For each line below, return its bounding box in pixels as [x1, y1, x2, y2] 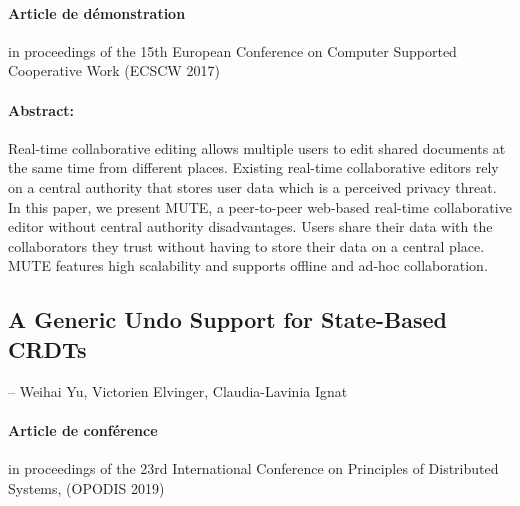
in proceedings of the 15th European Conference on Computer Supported [8, 40, 457, 61]
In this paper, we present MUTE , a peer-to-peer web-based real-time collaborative [8, 196, 512, 217]
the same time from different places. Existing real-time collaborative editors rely [8, 157, 499, 178]
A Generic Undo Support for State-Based [8, 304, 448, 335]
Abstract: [8, 99, 75, 120]
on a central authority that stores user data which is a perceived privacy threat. [8, 176, 497, 197]
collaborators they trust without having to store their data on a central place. [8, 235, 485, 256]
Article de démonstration [8, 2, 186, 23]
